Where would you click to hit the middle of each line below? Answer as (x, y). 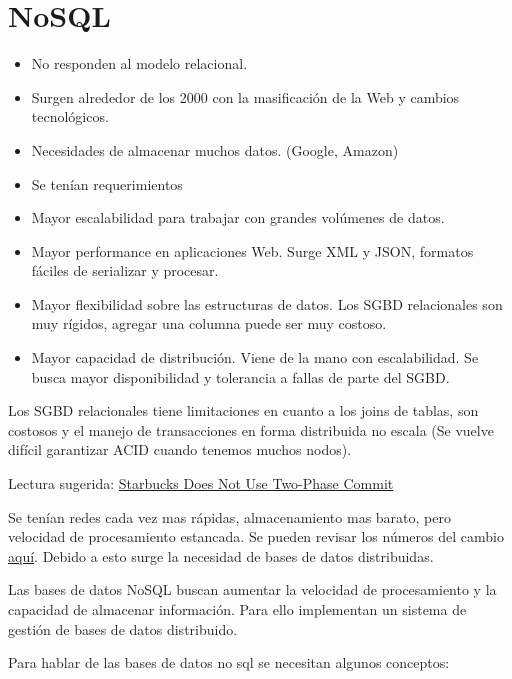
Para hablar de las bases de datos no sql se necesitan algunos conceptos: (229, 662)
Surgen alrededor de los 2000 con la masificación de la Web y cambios (245, 96)
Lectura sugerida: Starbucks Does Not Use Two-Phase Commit (201, 483)
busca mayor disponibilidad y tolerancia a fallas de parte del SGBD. (240, 376)
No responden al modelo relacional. (139, 63)
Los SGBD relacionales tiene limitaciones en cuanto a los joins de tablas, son (243, 410)
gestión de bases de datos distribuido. (123, 628)
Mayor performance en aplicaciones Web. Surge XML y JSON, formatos (252, 250)
